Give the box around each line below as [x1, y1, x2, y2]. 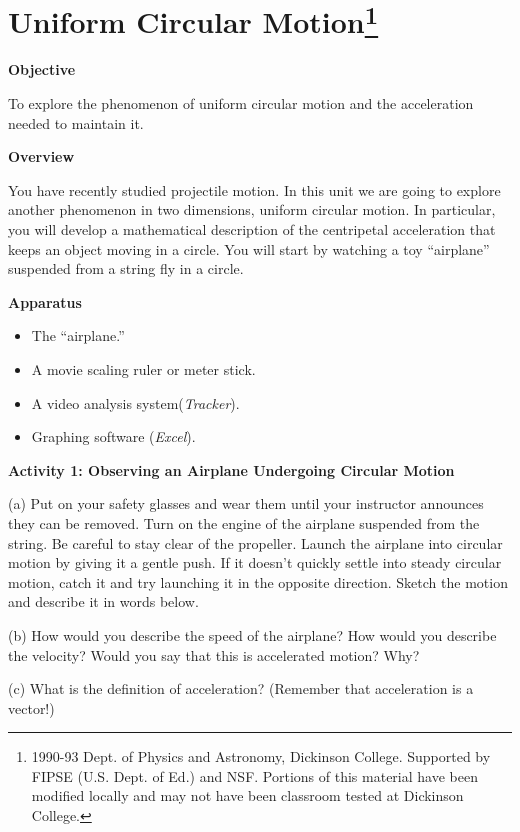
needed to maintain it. [8, 112, 144, 133]
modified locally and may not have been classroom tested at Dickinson [31, 785, 464, 806]
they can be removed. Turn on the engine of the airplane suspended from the [8, 512, 480, 533]
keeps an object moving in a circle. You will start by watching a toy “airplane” [8, 238, 490, 259]
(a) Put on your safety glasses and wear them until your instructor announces [8, 493, 484, 514]
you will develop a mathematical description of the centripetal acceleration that [8, 219, 496, 240]
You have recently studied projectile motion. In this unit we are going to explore [8, 179, 501, 200]
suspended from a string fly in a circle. [8, 258, 244, 279]
